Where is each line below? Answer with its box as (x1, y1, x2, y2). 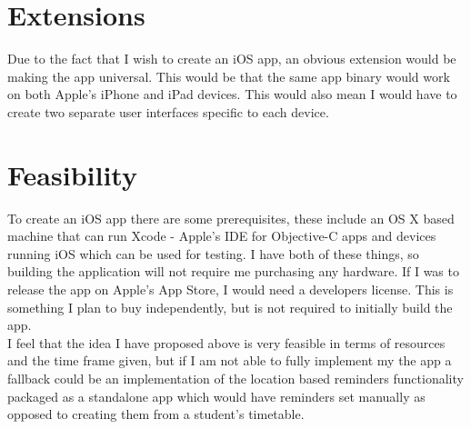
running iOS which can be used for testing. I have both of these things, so (7, 244, 419, 263)
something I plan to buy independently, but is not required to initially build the (7, 297, 453, 316)
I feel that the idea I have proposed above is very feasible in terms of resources (7, 333, 446, 352)
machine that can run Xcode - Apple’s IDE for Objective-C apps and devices (7, 226, 436, 245)
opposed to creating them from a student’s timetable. (7, 404, 305, 424)
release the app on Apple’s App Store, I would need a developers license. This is (7, 280, 454, 298)
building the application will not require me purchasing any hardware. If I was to (7, 262, 459, 281)
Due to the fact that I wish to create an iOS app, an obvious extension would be (7, 49, 456, 68)
